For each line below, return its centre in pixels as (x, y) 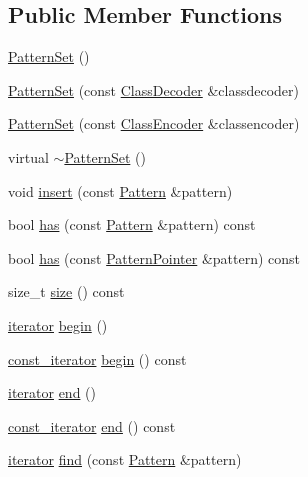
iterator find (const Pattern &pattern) (125, 459)
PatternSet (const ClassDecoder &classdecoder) (153, 89)
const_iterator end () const (92, 425)
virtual (28, 156)
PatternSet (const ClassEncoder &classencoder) (154, 123)
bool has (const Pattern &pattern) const (132, 224)
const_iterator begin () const (97, 358)
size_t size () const (66, 291)
